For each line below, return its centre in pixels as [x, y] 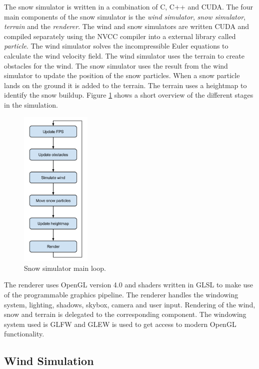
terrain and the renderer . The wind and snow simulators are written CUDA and [127, 26]
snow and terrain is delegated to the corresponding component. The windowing [125, 314]
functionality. [24, 334]
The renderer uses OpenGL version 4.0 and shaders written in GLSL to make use [129, 285]
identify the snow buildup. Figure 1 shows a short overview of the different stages [129, 95]
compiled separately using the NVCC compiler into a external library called [120, 36]
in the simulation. [31, 104]
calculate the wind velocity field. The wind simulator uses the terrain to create [124, 55]
